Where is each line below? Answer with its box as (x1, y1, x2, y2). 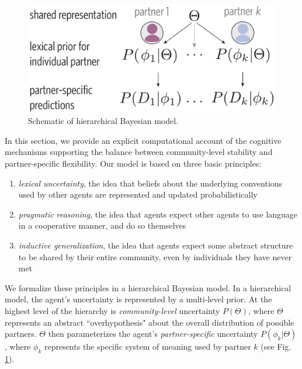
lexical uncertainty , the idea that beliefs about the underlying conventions (18, 177, 283, 189)
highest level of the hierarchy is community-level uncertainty (5, 304, 220, 316)
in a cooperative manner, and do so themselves (18, 219, 186, 232)
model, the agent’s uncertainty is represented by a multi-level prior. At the (5, 293, 272, 305)
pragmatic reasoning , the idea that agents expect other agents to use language (18, 208, 298, 220)
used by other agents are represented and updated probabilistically (18, 188, 258, 201)
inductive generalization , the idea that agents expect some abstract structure (18, 239, 293, 251)
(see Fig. (261, 340, 291, 353)
